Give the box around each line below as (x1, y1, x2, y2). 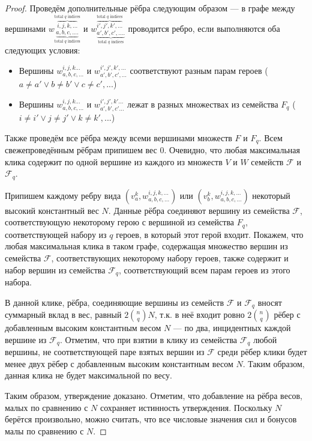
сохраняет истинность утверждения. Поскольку (100, 401, 272, 413)
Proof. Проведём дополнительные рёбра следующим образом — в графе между (5, 2, 295, 14)
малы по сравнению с (5, 424, 84, 437)
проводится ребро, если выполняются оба (128, 22, 280, 34)
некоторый (252, 189, 290, 201)
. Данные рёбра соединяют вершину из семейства (108, 204, 290, 216)
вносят (257, 296, 282, 308)
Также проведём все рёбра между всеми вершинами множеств (5, 131, 232, 144)
